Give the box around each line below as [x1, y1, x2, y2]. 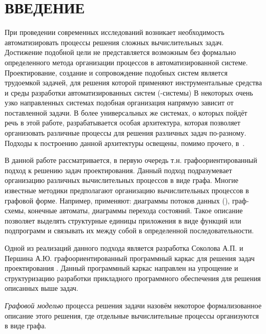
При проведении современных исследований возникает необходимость [5, 27, 224, 38]
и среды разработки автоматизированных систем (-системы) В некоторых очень [5, 87, 253, 98]
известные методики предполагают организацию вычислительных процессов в [5, 185, 249, 196]
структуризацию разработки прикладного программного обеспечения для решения [5, 272, 261, 283]
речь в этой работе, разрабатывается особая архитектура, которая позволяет [5, 117, 240, 128]
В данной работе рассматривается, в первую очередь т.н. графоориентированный [5, 155, 257, 165]
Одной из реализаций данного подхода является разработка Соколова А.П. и [5, 243, 243, 253]
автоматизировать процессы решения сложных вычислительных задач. [5, 36, 224, 47]
